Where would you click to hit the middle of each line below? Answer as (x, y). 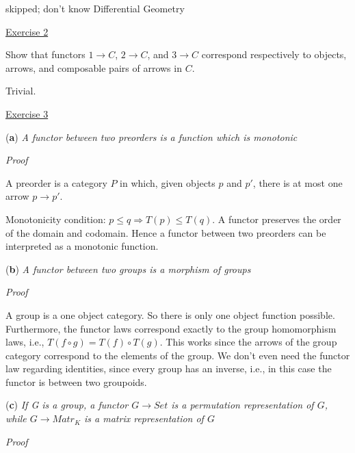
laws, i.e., (25, 342)
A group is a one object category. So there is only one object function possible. (170, 314)
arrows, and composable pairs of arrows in (94, 67)
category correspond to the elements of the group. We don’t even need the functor (178, 355)
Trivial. (21, 91)
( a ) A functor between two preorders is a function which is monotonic (152, 137)
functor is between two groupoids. (76, 381)
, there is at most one (298, 182)
